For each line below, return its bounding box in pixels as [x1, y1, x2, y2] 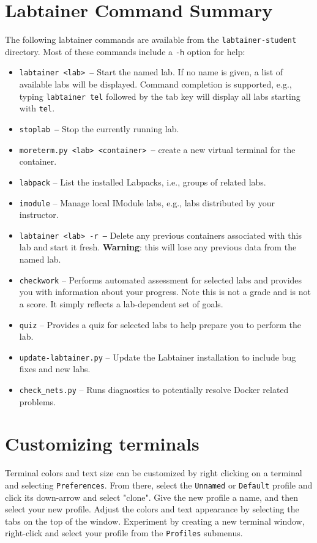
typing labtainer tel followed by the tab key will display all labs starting [19, 89, 300, 102]
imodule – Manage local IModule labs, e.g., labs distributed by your [19, 196, 275, 209]
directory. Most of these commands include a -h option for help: [5, 45, 245, 58]
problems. [19, 395, 56, 408]
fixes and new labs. [19, 362, 91, 375]
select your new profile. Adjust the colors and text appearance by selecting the [5, 503, 299, 515]
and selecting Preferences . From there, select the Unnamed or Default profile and [5, 478, 313, 491]
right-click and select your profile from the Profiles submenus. [5, 526, 243, 539]
